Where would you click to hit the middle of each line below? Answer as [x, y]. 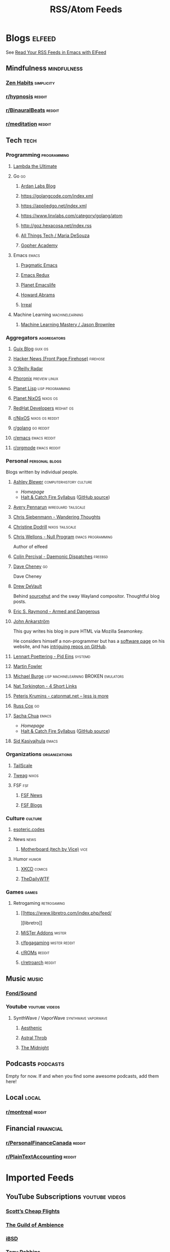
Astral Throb [34, 1038]
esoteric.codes [29, 829]
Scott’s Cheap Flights [33, 1211]
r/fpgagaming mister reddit [48, 943]
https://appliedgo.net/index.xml [54, 206]
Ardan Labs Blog [38, 186]
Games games [22, 892]
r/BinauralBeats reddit [33, 110]
